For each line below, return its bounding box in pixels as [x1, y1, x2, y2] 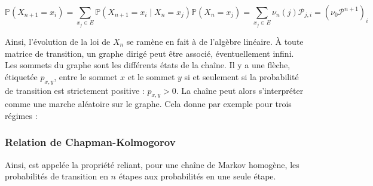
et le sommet [127, 70, 175, 83]
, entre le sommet [54, 70, 118, 83]
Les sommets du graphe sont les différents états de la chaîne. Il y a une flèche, [5, 59, 291, 71]
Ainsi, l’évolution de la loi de [5, 35, 111, 47]
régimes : [5, 109, 38, 121]
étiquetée [5, 70, 38, 83]
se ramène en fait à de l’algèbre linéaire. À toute [126, 35, 304, 47]
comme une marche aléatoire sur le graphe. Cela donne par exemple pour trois [5, 97, 292, 110]
